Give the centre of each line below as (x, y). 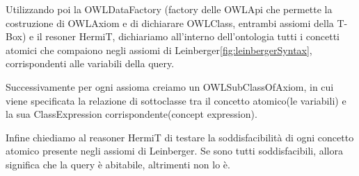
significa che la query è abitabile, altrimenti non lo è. (118, 164)
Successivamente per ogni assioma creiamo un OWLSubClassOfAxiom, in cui (170, 86)
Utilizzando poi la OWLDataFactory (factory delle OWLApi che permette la (169, 9)
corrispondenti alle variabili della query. (90, 63)
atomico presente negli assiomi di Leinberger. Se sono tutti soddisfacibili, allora (174, 151)
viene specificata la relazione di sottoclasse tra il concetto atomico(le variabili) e (176, 100)
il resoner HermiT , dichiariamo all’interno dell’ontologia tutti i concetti (188, 36)
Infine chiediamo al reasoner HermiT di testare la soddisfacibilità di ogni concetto (180, 137)
